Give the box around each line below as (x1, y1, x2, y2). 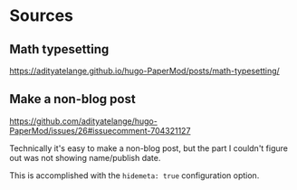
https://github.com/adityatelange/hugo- (9, 115, 158, 127)
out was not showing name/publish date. (9, 152, 161, 163)
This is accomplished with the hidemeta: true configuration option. (9, 169, 260, 181)
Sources (9, 5, 74, 26)
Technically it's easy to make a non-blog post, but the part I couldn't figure (9, 142, 288, 154)
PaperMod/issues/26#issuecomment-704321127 (9, 125, 191, 136)
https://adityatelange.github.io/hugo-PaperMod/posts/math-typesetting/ (9, 65, 281, 76)
